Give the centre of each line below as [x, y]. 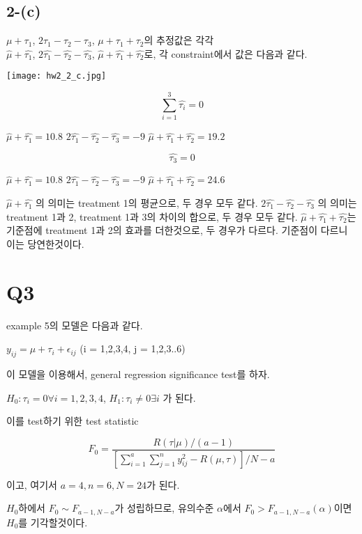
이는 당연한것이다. [45, 243]
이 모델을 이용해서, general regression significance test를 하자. [138, 374]
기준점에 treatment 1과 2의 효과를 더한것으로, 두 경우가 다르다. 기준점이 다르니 [177, 230]
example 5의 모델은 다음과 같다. [75, 325]
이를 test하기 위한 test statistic [73, 421]
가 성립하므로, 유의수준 [164, 508]
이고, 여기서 [32, 484]
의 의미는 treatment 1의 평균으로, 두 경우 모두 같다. [147, 203]
